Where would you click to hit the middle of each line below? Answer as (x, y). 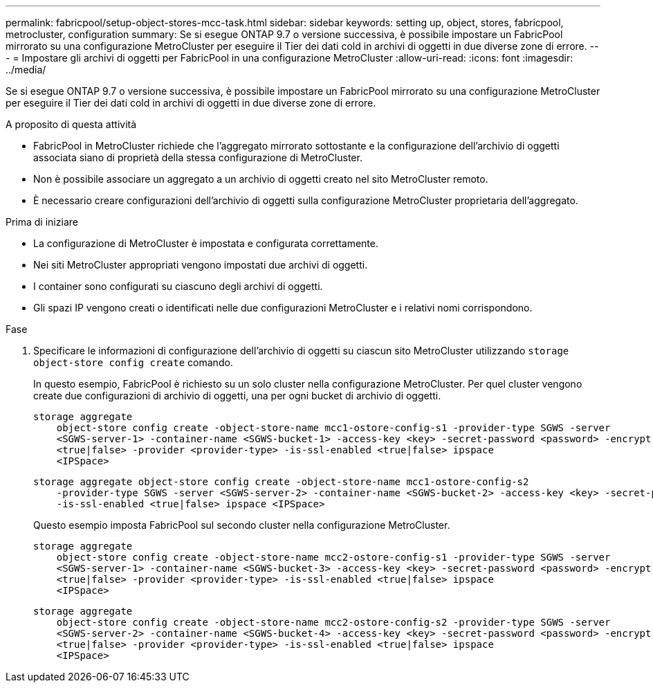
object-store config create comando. (133, 362)
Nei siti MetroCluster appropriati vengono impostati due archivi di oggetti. (201, 265)
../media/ (26, 70)
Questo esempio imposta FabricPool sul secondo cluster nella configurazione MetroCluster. (242, 525)
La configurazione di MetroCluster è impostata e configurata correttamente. (206, 243)
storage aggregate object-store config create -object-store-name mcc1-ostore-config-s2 (281, 482)
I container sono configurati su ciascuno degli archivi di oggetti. (178, 286)
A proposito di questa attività (71, 124)
